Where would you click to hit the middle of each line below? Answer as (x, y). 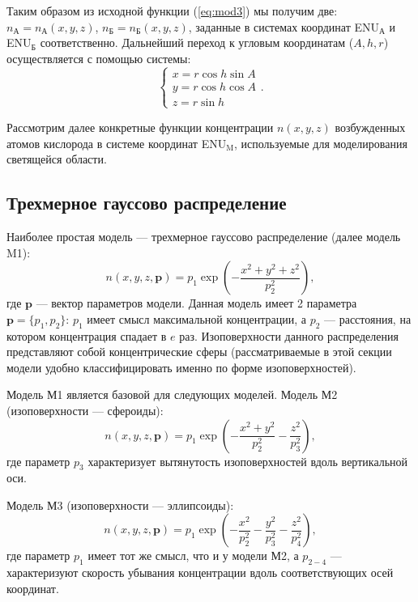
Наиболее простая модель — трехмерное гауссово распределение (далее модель (204, 236)
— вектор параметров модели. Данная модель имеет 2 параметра (196, 303)
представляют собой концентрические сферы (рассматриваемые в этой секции (199, 352)
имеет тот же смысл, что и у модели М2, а (193, 555)
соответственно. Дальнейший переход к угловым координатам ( (197, 42)
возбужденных (370, 127)
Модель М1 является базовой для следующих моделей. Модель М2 (172, 394)
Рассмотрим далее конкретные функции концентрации (140, 127)
